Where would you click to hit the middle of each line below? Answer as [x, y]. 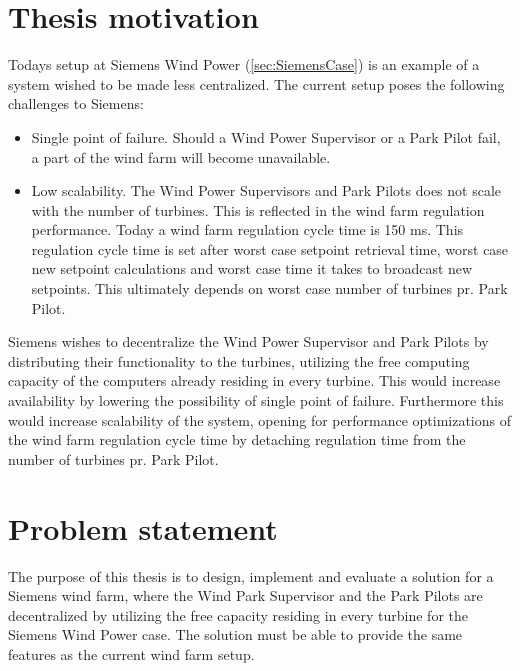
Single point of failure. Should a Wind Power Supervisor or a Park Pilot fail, [266, 136]
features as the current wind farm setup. [131, 653]
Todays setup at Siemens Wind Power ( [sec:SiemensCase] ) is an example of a [244, 64]
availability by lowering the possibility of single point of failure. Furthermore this [256, 400]
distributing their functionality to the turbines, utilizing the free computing [239, 360]
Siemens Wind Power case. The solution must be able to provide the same [235, 634]
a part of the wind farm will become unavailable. [181, 156]
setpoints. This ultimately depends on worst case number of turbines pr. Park [269, 288]
